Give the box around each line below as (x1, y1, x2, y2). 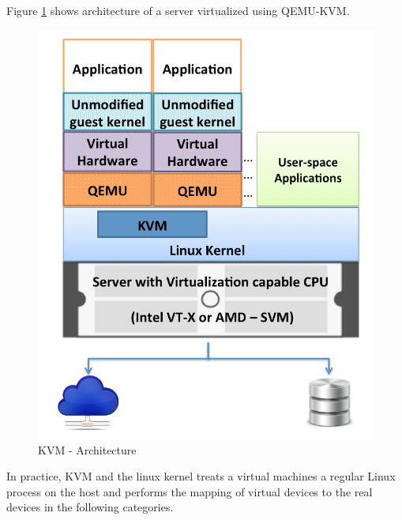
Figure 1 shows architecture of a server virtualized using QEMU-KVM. (6, 2, 350, 18)
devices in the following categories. (6, 499, 174, 515)
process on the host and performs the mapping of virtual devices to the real (6, 483, 373, 499)
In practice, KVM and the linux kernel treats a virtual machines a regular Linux (6, 468, 396, 484)
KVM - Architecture (38, 441, 137, 458)
